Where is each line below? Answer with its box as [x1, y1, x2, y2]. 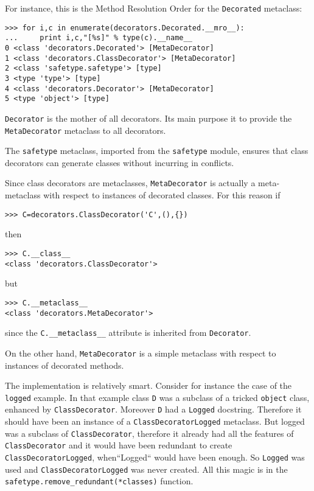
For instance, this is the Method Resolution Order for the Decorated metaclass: [5, 2, 302, 14]
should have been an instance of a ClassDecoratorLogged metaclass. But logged [5, 415, 305, 427]
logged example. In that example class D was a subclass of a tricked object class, [5, 391, 310, 403]
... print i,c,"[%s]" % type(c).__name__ [5, 33, 192, 43]
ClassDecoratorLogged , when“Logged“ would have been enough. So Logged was [5, 450, 305, 463]
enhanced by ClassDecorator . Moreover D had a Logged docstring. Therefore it [5, 403, 302, 416]
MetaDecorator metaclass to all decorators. [5, 124, 166, 136]
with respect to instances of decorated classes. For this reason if [43, 189, 281, 201]
